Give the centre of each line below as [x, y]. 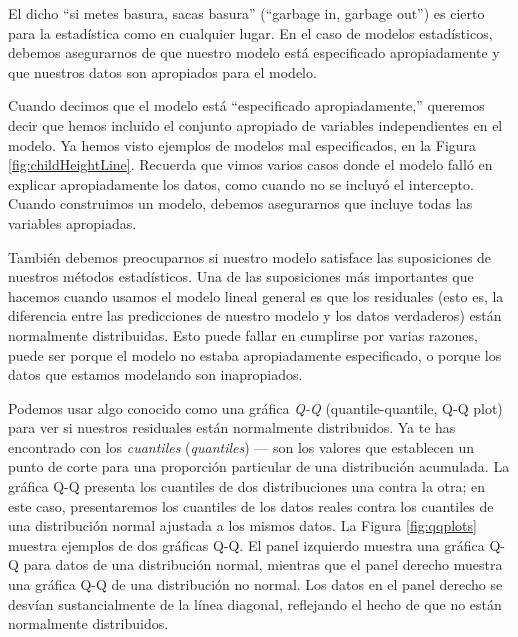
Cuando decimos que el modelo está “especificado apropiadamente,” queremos [246, 105]
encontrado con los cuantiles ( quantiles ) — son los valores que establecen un [241, 446]
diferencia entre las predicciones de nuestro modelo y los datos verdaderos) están [255, 315]
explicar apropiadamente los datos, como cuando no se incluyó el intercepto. [241, 183]
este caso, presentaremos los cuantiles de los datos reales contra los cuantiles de [251, 505]
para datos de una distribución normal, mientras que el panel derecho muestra [263, 564]
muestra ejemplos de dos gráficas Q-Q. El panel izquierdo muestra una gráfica [246, 544]
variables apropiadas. [72, 222]
